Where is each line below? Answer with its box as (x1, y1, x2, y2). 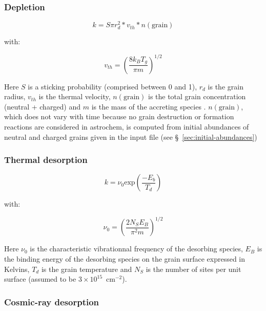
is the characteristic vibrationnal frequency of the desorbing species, (30, 243, 243, 254)
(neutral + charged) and (4, 101, 81, 112)
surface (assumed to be (4, 273, 76, 284)
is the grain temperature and (41, 263, 132, 274)
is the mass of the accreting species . (91, 101, 206, 112)
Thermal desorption (4, 153, 88, 166)
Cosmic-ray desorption (4, 295, 99, 308)
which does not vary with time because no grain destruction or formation (4, 111, 234, 122)
